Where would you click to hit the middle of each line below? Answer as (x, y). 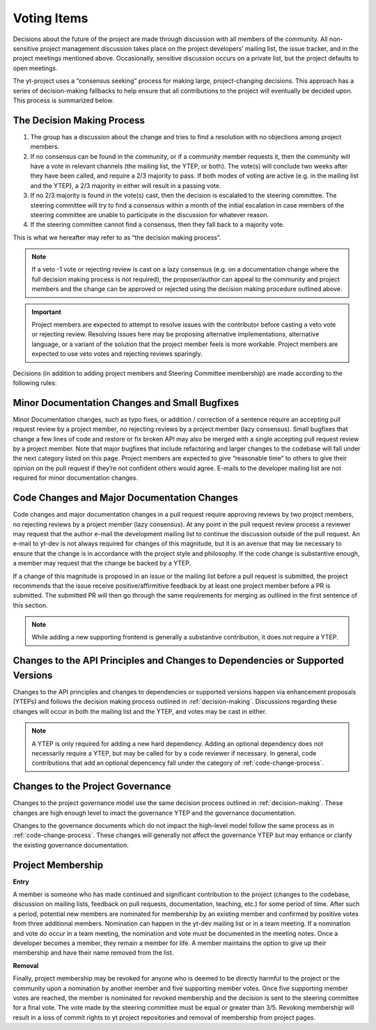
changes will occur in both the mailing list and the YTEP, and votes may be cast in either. (140, 711)
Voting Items (50, 18)
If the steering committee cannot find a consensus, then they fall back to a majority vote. (157, 225)
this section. (30, 605)
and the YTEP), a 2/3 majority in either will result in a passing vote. (126, 185)
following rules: (35, 383)
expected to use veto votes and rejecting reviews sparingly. (117, 354)
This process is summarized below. (63, 100)
